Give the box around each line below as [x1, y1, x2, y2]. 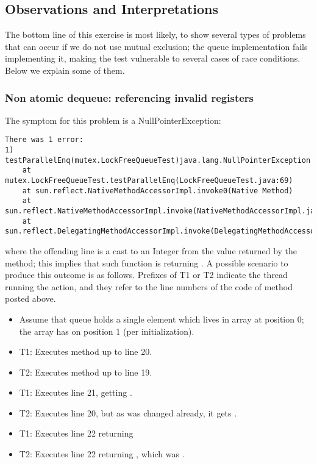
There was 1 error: [5, 135, 84, 145]
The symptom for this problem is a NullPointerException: [5, 113, 221, 126]
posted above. [5, 292, 56, 305]
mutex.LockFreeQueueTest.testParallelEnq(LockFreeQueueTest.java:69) [5, 176, 293, 185]
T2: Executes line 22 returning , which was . [19, 448, 185, 460]
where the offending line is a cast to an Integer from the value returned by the [5, 244, 297, 257]
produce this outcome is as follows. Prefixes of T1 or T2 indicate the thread [5, 268, 288, 281]
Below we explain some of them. [5, 63, 125, 76]
